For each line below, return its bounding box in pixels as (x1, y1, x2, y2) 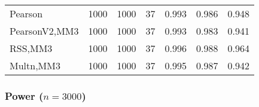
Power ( (5, 88, 44, 103)
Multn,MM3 (10, 59, 60, 72)
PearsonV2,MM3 (10, 24, 79, 38)
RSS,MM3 (10, 41, 53, 55)
